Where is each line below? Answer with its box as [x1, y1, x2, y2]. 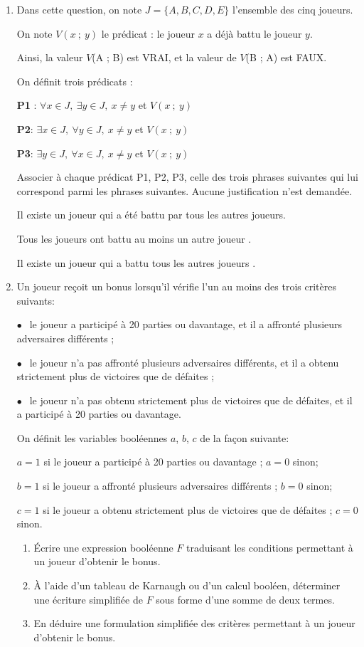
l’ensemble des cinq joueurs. [232, 2, 353, 16]
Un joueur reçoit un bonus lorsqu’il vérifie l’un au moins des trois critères [16, 279, 336, 294]
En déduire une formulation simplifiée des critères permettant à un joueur [33, 616, 355, 631]
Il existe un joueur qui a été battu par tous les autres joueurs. [16, 207, 286, 222]
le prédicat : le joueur [101, 26, 196, 41]
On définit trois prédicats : [16, 73, 133, 88]
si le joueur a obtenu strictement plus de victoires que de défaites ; [43, 502, 333, 517]
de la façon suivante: [200, 430, 289, 445]
